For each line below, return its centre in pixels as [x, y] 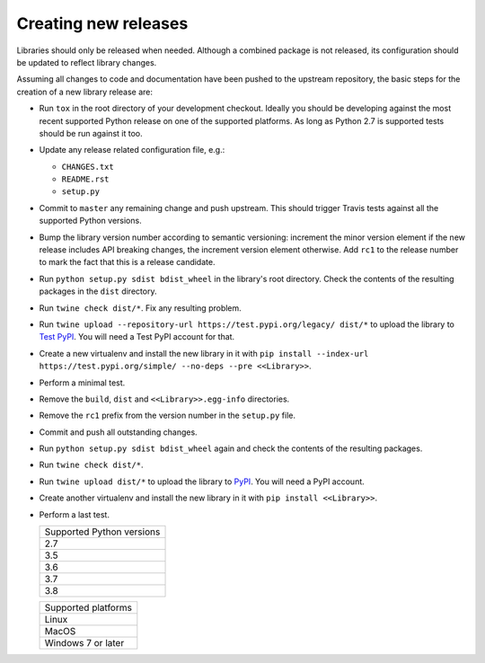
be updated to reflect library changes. [87, 62]
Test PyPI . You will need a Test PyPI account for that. [137, 337]
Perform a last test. [74, 514]
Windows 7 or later [84, 643]
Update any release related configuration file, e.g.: [132, 150]
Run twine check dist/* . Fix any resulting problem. [140, 308]
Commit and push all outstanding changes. [118, 432]
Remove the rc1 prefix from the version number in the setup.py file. [168, 415]
